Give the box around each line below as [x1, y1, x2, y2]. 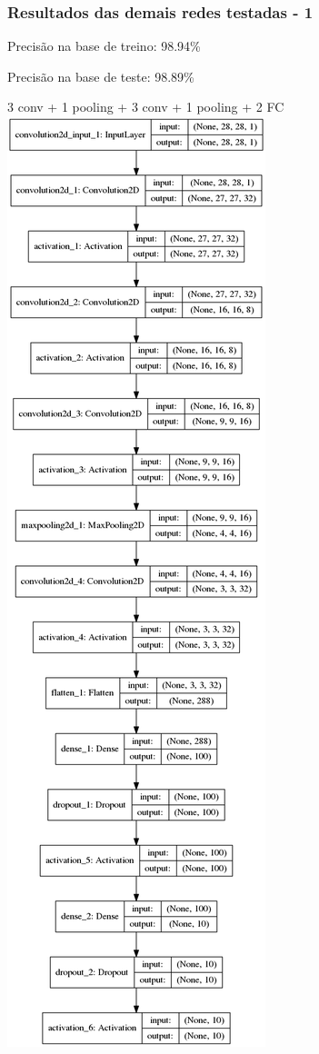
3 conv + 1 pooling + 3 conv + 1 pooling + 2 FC [7, 97, 284, 116]
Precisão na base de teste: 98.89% [7, 66, 194, 85]
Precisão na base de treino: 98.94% [7, 36, 201, 55]
